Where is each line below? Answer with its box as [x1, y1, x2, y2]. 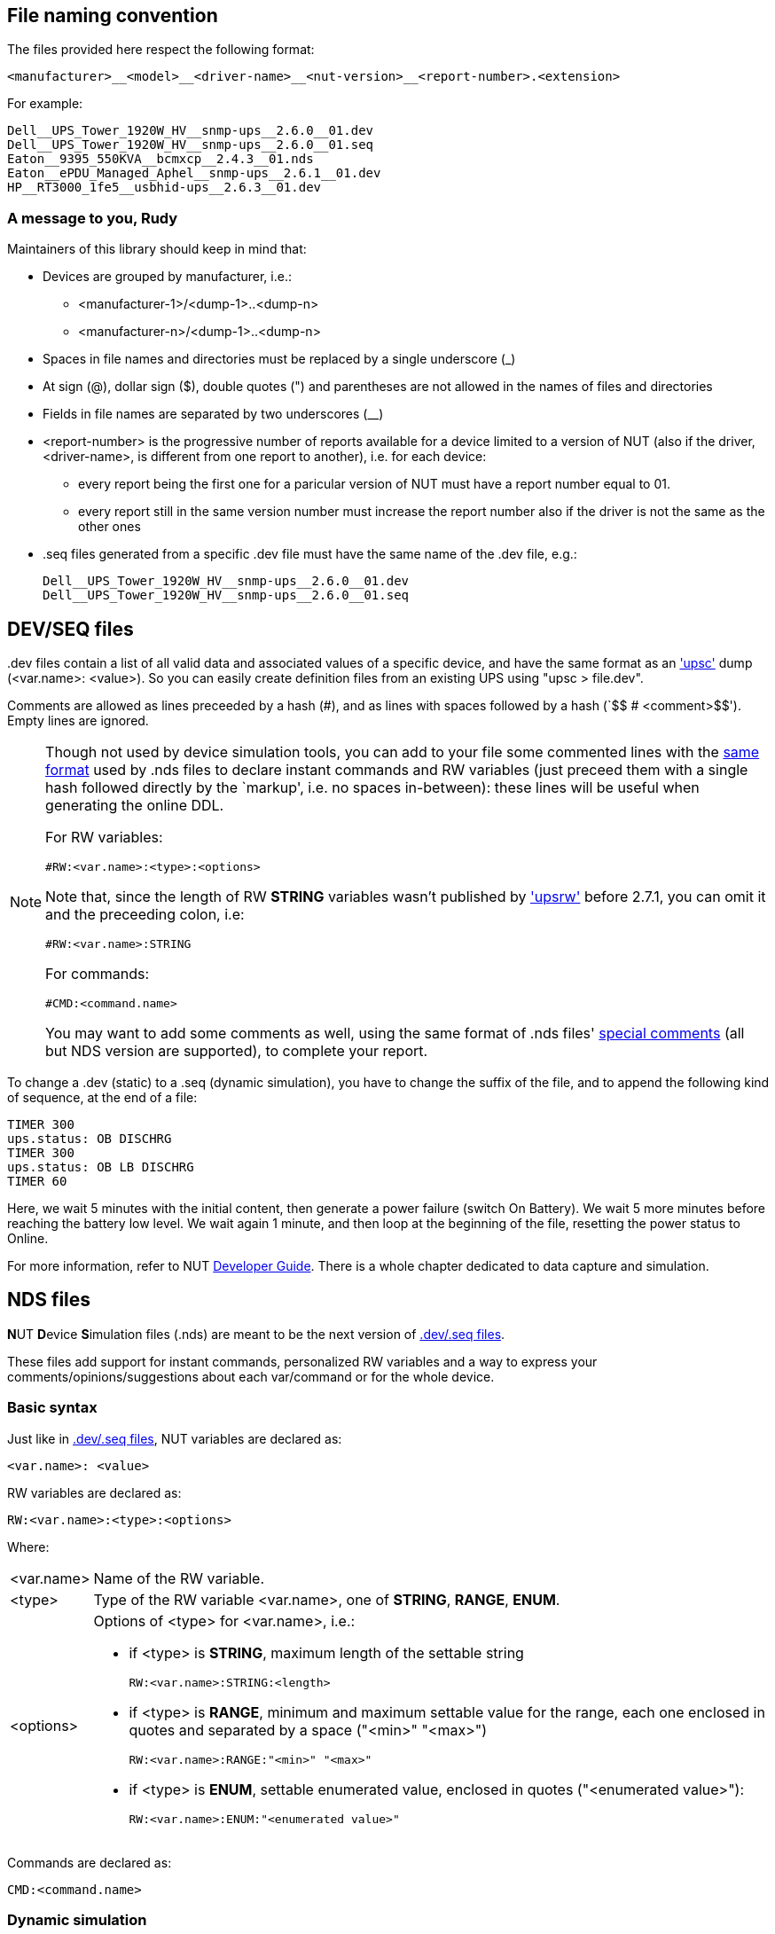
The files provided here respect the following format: [7, 42, 315, 58]
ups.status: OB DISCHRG [7, 1131, 172, 1147]
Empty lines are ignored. [7, 713, 149, 729]
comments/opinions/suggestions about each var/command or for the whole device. [7, 1368, 495, 1384]
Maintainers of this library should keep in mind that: [7, 241, 307, 257]
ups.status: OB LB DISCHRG [7, 1160, 194, 1175]
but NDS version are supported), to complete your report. [45, 1042, 428, 1061]
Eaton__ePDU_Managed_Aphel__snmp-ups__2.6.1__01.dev [7, 166, 381, 181]
